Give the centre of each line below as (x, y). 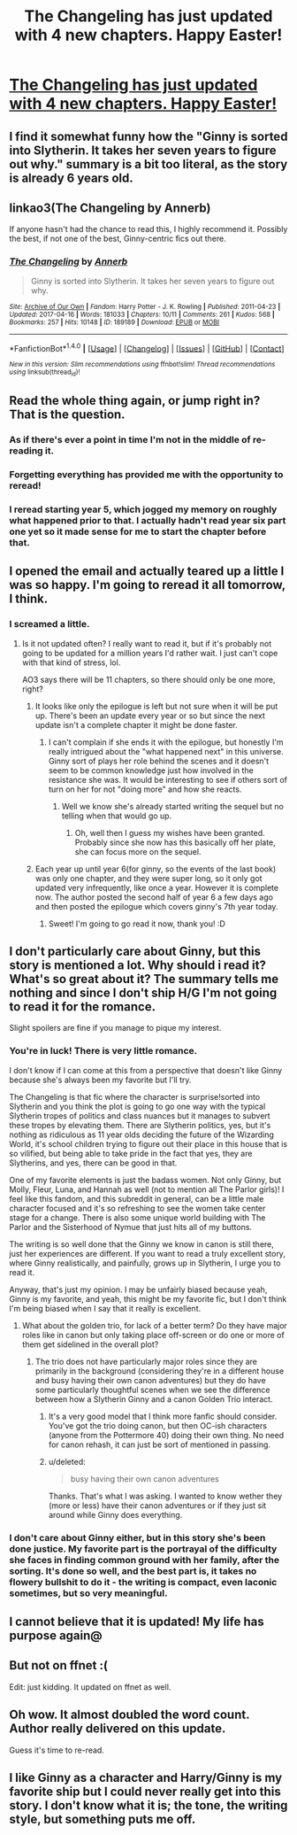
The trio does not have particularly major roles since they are (146, 1361)
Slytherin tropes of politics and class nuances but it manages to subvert (140, 1115)
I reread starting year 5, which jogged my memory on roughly (143, 509)
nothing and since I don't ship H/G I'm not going (143, 992)
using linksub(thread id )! (45, 373)
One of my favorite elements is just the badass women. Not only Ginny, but (145, 1180)
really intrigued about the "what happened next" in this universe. (166, 751)
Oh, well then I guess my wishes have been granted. (170, 832)
